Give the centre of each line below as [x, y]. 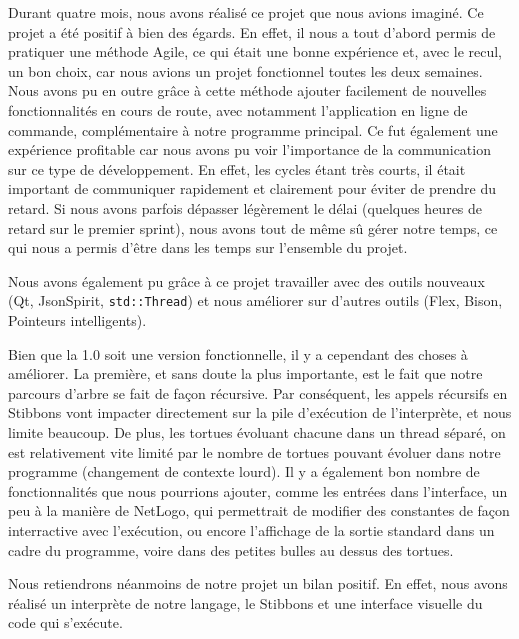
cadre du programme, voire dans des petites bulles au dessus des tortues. [231, 549]
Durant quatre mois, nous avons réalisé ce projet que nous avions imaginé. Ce [246, 12]
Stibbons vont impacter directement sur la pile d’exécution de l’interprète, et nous [260, 412]
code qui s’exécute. [65, 622]
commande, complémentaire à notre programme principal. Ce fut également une [253, 129]
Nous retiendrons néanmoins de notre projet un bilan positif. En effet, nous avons [258, 583]
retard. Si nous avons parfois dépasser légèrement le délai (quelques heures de [245, 207]
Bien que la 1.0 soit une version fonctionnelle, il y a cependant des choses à [238, 353]
